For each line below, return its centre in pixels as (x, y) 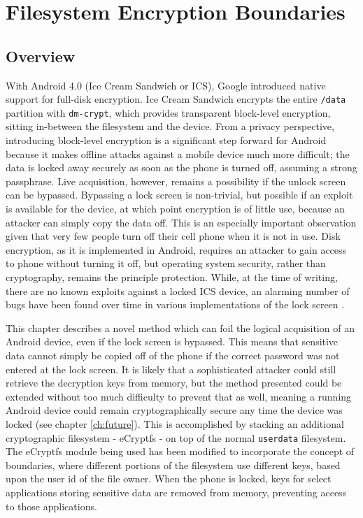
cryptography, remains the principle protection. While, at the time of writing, (172, 277)
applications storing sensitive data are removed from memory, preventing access (176, 492)
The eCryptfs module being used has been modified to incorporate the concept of (180, 451)
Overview (41, 56)
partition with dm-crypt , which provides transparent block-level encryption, (168, 112)
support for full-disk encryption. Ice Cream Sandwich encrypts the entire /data (176, 99)
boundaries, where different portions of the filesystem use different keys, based (173, 465)
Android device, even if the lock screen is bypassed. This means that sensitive (172, 341)
